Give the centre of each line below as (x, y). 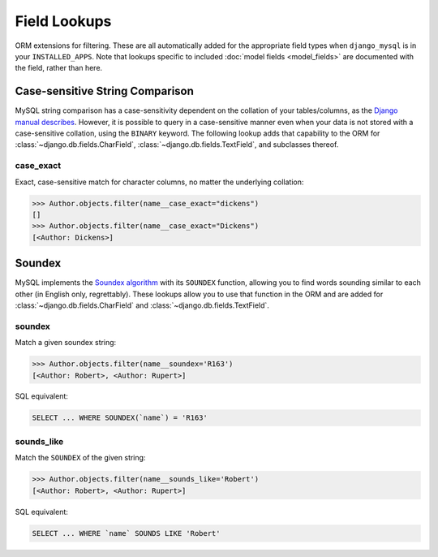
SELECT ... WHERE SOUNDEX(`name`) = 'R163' (120, 418)
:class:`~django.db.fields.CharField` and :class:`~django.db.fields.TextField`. (142, 305)
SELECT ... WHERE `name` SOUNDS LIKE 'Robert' (126, 533)
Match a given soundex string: (66, 343)
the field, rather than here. (59, 68)
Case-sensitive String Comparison (105, 91)
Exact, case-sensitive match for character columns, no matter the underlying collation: (159, 182)
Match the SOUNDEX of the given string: (80, 458)
